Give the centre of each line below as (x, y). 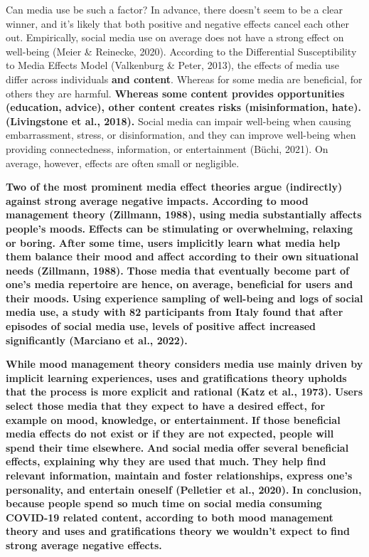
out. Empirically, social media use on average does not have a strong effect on (175, 37)
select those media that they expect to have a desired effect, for (166, 406)
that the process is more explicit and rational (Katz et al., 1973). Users (184, 392)
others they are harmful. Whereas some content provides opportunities (175, 93)
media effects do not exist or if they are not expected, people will (170, 434)
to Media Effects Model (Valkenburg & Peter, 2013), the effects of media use (172, 65)
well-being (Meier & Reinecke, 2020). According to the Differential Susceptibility (181, 51)
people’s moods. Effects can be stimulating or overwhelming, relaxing (180, 228)
